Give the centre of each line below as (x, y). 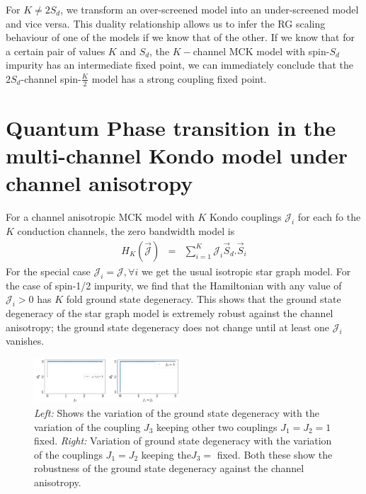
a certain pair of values (56, 51)
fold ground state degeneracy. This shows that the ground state (204, 299)
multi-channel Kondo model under (177, 155)
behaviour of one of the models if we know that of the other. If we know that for (180, 37)
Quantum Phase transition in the (171, 127)
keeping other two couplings (217, 426)
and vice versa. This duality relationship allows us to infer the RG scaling (166, 23)
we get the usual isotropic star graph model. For (246, 271)
